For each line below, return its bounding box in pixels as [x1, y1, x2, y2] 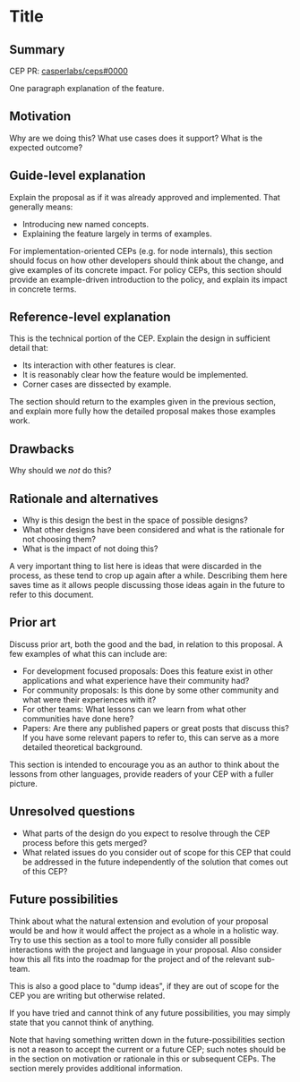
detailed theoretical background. [21, 741, 143, 753]
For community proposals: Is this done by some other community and [21, 685, 279, 695]
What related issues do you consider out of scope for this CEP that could [21, 847, 291, 857]
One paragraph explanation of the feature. [9, 83, 165, 93]
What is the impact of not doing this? [21, 543, 159, 554]
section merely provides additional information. [9, 1062, 184, 1073]
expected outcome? [9, 141, 83, 153]
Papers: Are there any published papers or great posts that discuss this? [21, 722, 289, 733]
